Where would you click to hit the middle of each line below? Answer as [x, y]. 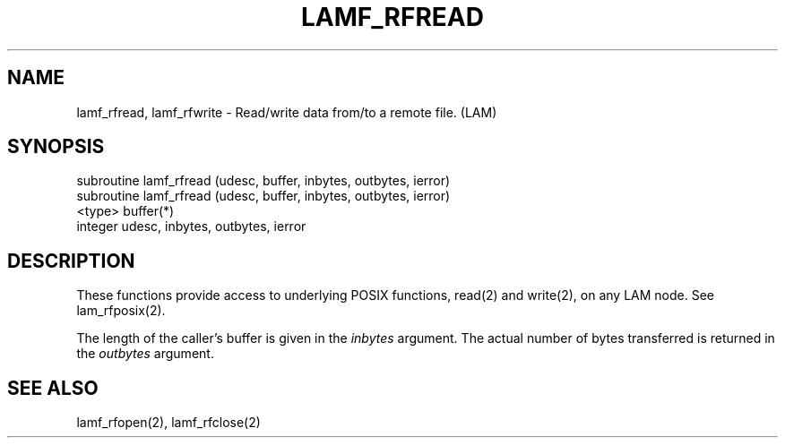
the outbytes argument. [145, 354]
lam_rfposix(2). [121, 311]
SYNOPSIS [56, 147]
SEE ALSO [53, 388]
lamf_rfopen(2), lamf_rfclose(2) [168, 423]
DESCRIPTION [71, 261]
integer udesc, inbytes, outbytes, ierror [191, 227]
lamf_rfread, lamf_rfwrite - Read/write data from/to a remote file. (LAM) [287, 112]
